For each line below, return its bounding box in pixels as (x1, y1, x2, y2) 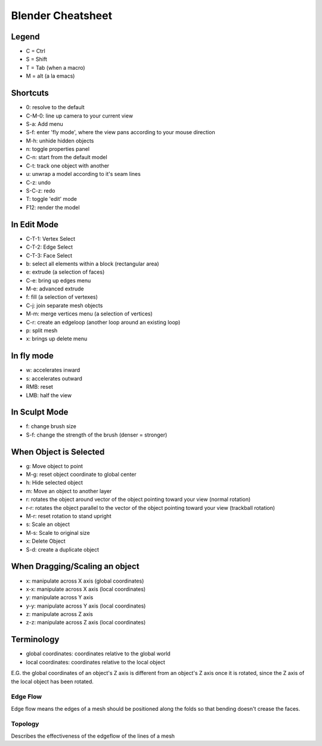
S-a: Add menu (26, 120, 63, 128)
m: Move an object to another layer (26, 487, 112, 494)
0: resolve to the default (26, 104, 85, 111)
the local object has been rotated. (11, 677, 94, 685)
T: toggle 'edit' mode (26, 196, 78, 203)
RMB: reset (26, 383, 54, 391)
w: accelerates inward (26, 367, 80, 374)
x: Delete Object (26, 537, 66, 545)
